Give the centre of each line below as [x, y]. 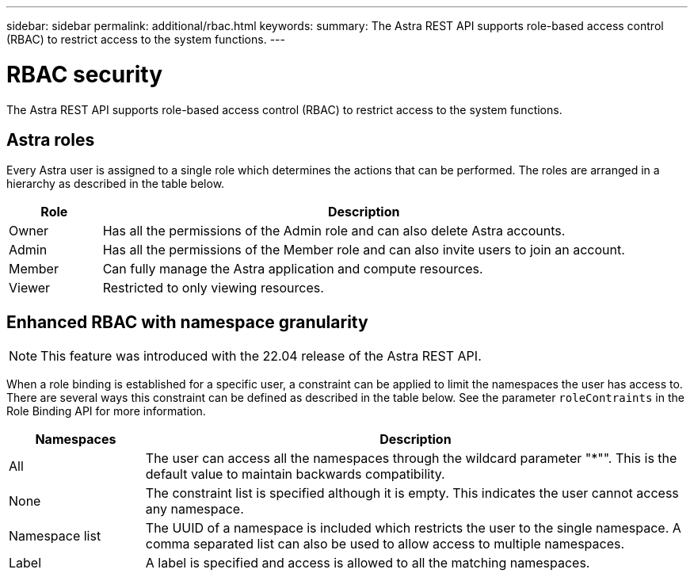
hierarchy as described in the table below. [116, 184]
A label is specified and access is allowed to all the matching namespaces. [368, 563]
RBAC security [85, 74]
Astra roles [51, 139]
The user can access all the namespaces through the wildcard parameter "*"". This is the [411, 459]
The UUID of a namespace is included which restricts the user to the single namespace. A [413, 528]
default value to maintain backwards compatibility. [295, 474]
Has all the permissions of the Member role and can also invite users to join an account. [364, 250]
